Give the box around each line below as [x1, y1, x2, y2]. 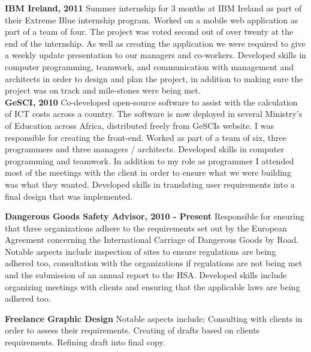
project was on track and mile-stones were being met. [5, 84, 201, 97]
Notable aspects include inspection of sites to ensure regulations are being [5, 245, 276, 257]
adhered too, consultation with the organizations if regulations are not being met [5, 257, 303, 269]
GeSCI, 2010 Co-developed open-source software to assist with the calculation [5, 95, 298, 108]
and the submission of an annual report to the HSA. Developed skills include [5, 269, 287, 281]
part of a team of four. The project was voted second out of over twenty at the [5, 25, 294, 38]
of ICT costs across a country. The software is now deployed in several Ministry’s [5, 107, 303, 120]
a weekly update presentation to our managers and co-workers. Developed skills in [5, 49, 306, 61]
